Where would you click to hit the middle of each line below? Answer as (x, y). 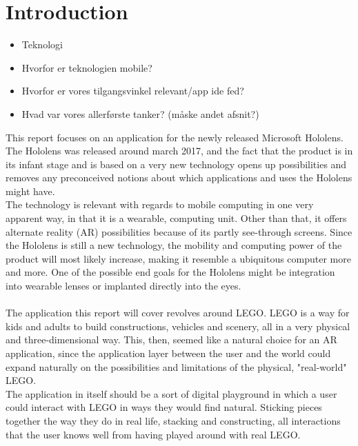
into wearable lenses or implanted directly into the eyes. (123, 286)
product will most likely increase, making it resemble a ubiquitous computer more (178, 258)
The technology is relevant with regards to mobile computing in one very (160, 204)
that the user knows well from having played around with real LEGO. (153, 434)
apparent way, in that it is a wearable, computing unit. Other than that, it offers (176, 218)
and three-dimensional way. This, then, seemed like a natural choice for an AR (171, 339)
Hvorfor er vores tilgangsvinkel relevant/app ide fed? (133, 91)
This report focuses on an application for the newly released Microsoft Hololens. (175, 137)
